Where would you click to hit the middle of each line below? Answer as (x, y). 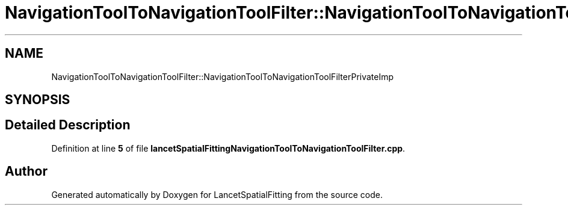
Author (26, 171)
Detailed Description (68, 125)
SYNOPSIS (38, 100)
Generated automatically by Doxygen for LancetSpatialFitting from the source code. (217, 194)
